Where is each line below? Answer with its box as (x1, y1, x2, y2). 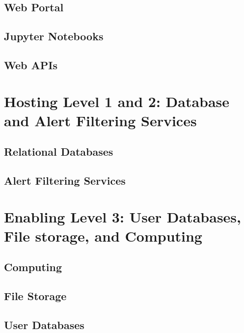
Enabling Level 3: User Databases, (4, 206, 242, 226)
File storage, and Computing (4, 225, 202, 246)
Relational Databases (4, 144, 113, 159)
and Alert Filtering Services (4, 110, 197, 130)
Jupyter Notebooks (4, 28, 104, 44)
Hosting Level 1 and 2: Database (4, 91, 230, 111)
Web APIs (4, 57, 57, 72)
